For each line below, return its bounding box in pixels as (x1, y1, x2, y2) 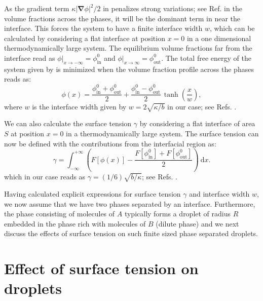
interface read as (4, 52, 55, 63)
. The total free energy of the (161, 52, 251, 63)
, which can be (209, 23, 255, 33)
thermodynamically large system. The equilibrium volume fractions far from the (4, 43, 252, 53)
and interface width (189, 188, 250, 199)
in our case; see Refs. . (167, 101, 237, 111)
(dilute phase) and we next (156, 218, 239, 229)
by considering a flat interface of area (139, 118, 255, 129)
